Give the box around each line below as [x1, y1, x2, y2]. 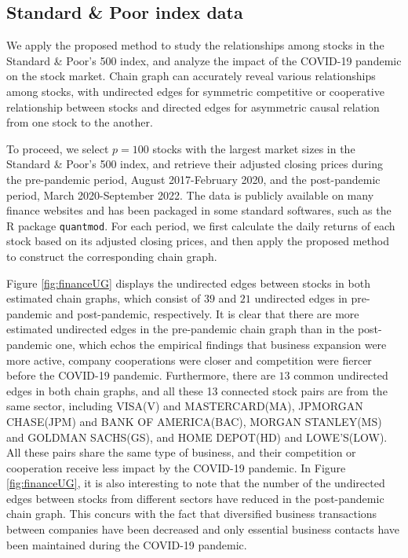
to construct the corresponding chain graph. [6, 248, 217, 264]
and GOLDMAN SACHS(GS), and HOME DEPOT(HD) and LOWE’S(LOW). [6, 428, 388, 445]
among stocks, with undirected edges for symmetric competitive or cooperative [6, 83, 384, 99]
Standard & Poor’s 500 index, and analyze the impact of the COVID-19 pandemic [6, 52, 402, 68]
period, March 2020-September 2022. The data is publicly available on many [6, 186, 374, 203]
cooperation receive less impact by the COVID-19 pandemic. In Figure [6, 459, 346, 475]
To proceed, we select [6, 140, 109, 156]
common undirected [293, 367, 388, 384]
